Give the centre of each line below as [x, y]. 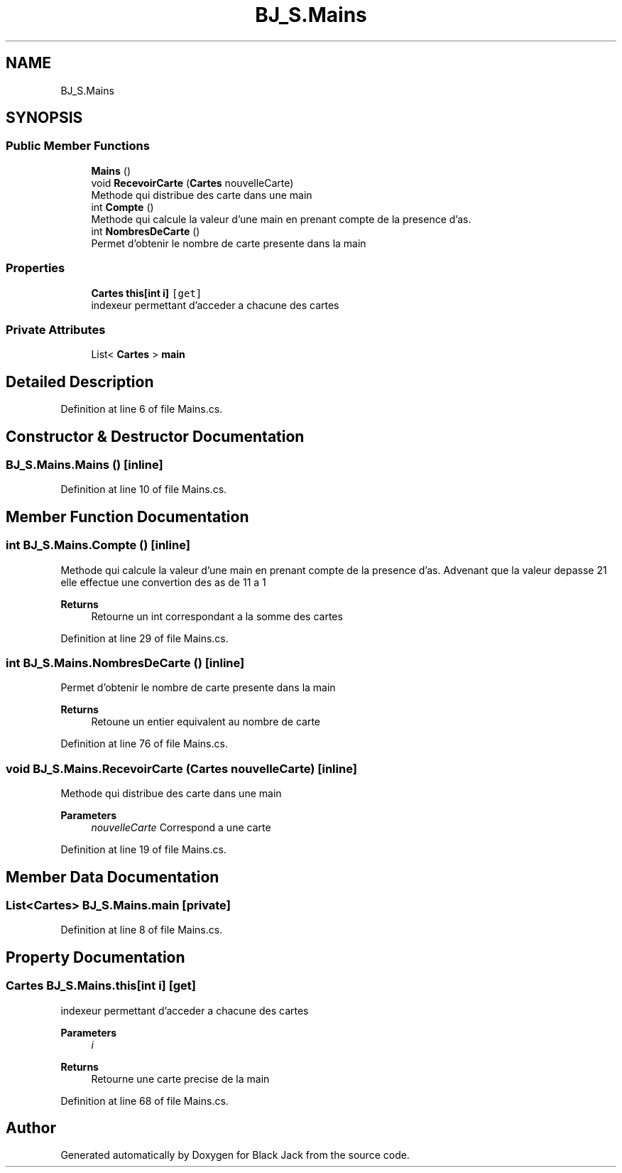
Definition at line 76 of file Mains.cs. [144, 744]
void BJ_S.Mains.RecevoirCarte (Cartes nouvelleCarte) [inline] [181, 768]
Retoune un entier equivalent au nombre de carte [206, 722]
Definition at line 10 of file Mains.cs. [144, 490]
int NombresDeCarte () [146, 231]
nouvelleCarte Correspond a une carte [181, 828]
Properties [36, 268]
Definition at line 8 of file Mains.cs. [142, 930]
